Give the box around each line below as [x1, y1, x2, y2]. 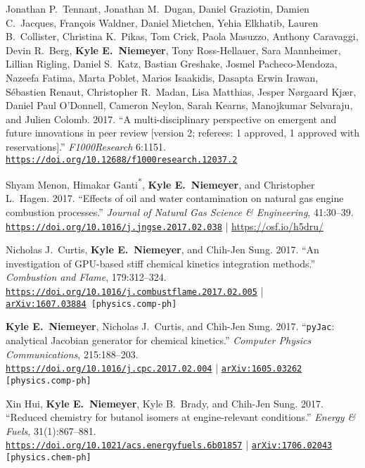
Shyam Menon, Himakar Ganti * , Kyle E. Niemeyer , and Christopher [6, 175, 315, 191]
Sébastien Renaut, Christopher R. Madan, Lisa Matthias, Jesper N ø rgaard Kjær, [6, 84, 357, 99]
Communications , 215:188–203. [6, 346, 139, 361]
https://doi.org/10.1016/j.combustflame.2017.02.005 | [6, 284, 264, 298]
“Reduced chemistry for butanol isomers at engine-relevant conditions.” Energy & [6, 410, 356, 424]
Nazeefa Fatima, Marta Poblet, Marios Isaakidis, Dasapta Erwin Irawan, [6, 70, 319, 84]
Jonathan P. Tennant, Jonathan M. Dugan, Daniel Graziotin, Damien [6, 1, 309, 15]
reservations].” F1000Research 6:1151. [6, 139, 166, 153]
